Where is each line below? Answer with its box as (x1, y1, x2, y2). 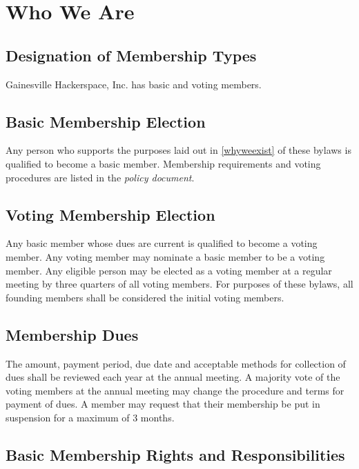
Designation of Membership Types (6, 44, 257, 66)
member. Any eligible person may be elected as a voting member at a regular (6, 263, 332, 277)
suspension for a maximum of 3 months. (6, 410, 175, 424)
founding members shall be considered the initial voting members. (6, 290, 284, 304)
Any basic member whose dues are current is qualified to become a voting (6, 236, 318, 250)
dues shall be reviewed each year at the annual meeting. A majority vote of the (6, 370, 340, 384)
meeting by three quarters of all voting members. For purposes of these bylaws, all (6, 277, 353, 291)
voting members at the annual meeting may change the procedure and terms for (6, 383, 345, 397)
